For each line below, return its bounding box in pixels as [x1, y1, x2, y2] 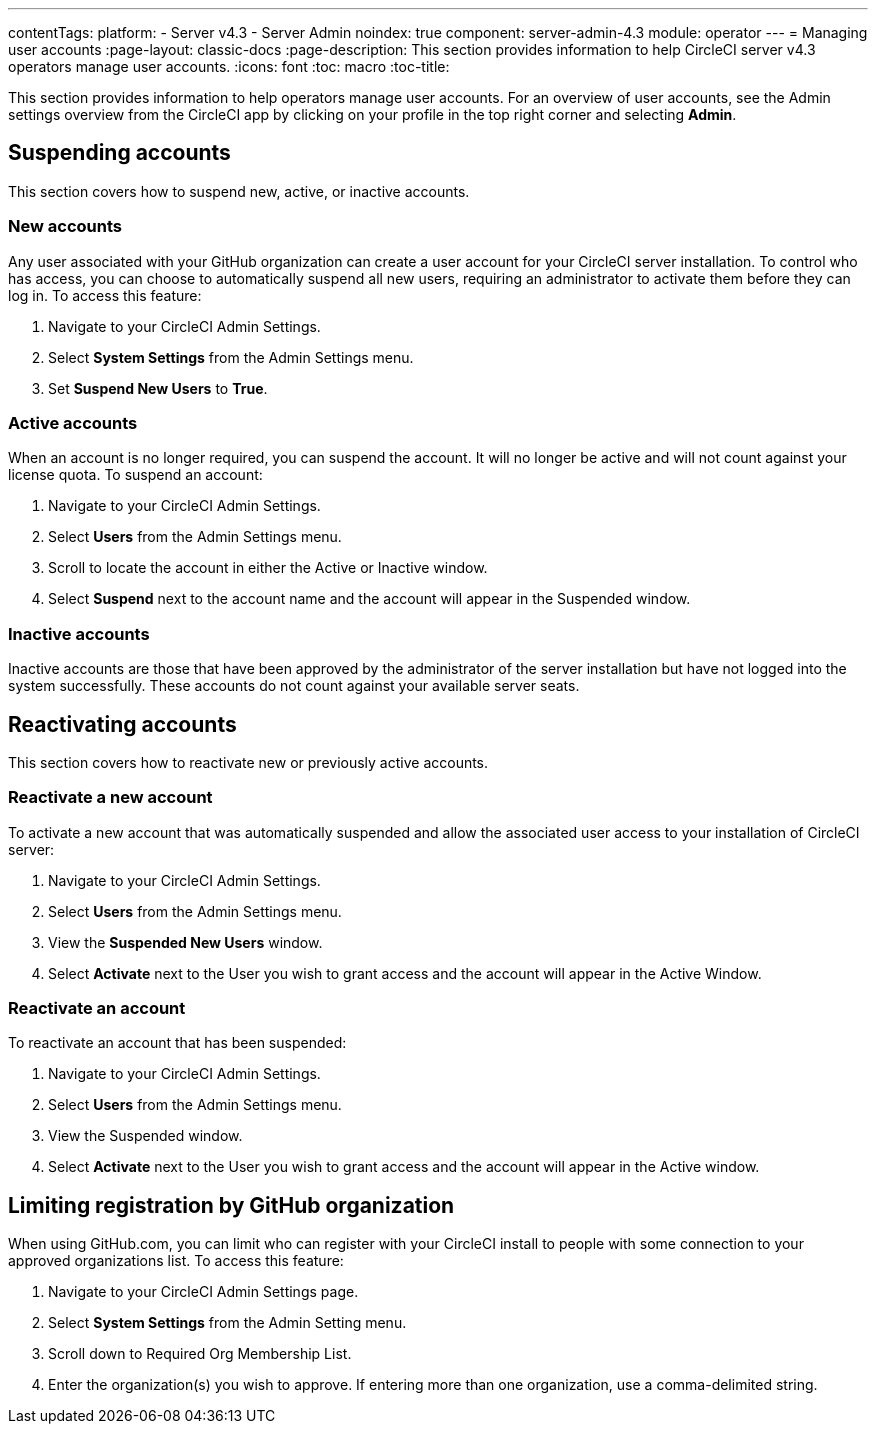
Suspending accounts [8, 140, 231, 166]
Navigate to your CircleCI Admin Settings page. [48, 1283, 359, 1301]
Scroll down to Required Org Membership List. [48, 1345, 352, 1363]
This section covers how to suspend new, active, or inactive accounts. [8, 182, 470, 200]
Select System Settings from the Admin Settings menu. [48, 348, 414, 366]
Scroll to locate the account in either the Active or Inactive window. [48, 559, 488, 577]
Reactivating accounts [8, 711, 237, 737]
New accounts [8, 216, 122, 237]
